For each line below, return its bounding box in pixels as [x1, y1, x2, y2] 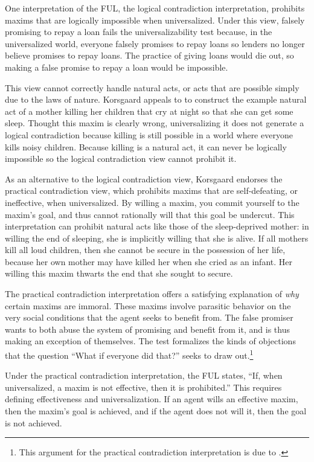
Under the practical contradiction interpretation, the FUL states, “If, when [5, 369, 283, 382]
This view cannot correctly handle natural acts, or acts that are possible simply [5, 81, 300, 94]
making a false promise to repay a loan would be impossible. [5, 60, 228, 73]
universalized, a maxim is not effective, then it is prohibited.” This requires [5, 380, 282, 393]
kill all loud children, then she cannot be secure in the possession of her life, [5, 243, 286, 256]
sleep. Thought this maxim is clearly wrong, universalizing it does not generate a [5, 117, 304, 129]
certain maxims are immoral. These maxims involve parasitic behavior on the [5, 299, 291, 312]
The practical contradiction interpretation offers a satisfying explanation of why [5, 287, 299, 300]
